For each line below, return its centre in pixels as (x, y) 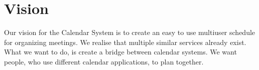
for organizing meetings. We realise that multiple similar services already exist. (125, 42)
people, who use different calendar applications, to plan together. (104, 61)
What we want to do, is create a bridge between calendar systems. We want (120, 52)
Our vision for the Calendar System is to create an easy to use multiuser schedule (130, 32)
